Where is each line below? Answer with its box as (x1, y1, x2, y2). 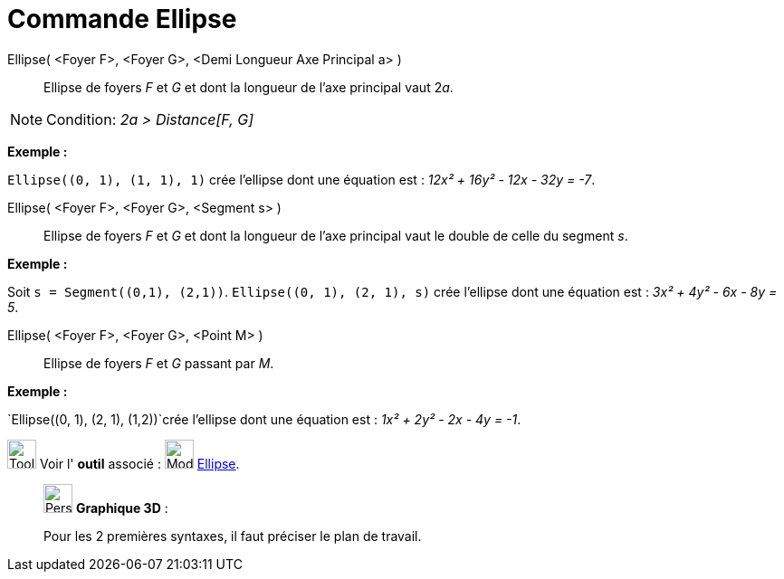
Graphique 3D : (75, 499, 168, 516)
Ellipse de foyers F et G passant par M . (43, 355, 274, 371)
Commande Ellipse (7, 4, 237, 34)
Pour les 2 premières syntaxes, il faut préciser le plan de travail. (43, 527, 422, 544)
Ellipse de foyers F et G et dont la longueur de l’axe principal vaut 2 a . (43, 79, 454, 95)
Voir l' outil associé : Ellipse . (39, 455, 240, 471)
